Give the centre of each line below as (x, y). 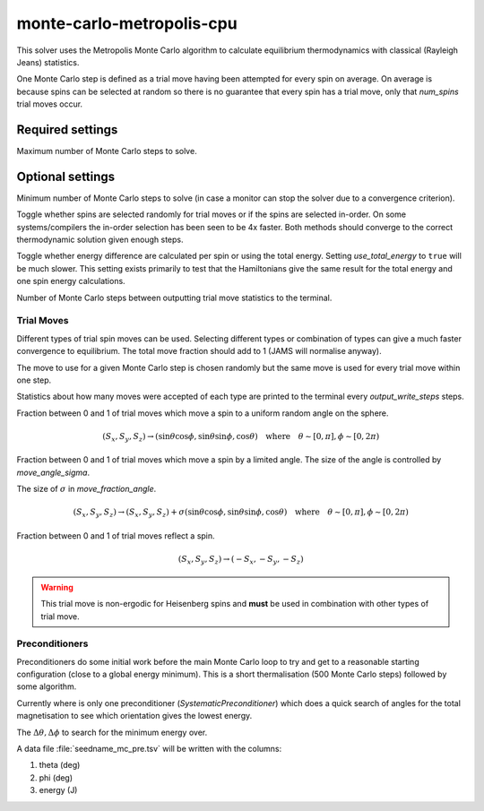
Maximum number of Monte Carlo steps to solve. (107, 151)
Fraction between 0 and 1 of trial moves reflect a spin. (116, 536)
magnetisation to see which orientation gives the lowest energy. (134, 716)
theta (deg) (60, 765)
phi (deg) (56, 777)
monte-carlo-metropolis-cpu (127, 23)
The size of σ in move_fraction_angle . (86, 489)
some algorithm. (47, 686)
